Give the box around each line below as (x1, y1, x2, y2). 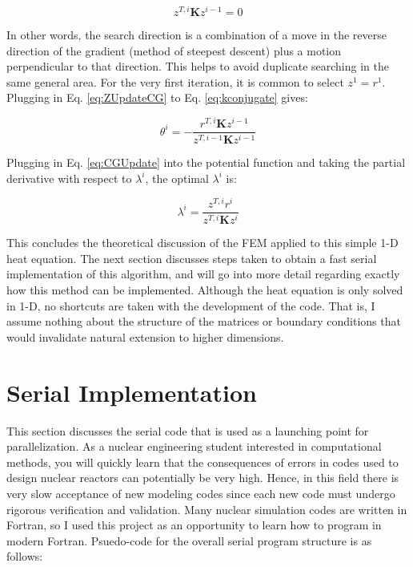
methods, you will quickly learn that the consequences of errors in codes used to (6, 453, 399, 470)
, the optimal (145, 169, 209, 186)
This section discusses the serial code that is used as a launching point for (6, 422, 369, 439)
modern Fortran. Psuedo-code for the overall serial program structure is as (6, 532, 372, 549)
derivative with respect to (6, 169, 132, 186)
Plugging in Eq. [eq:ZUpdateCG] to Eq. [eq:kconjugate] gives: (6, 89, 308, 106)
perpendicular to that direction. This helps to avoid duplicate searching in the (6, 58, 389, 75)
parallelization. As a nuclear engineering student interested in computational (6, 438, 382, 455)
